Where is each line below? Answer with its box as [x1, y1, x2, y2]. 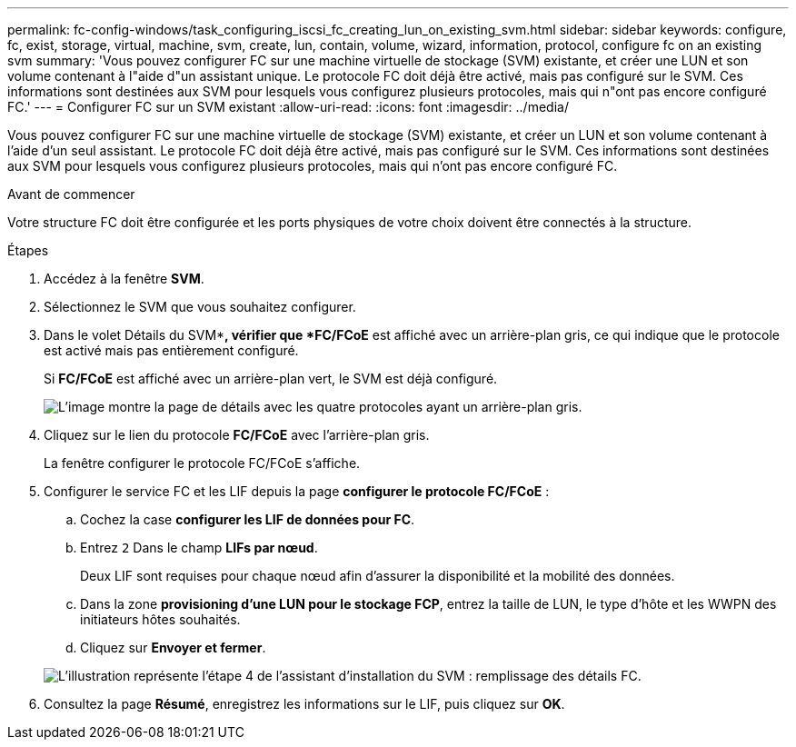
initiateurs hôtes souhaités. [80, 612, 241, 627]
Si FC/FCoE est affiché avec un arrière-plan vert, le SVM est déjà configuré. [44, 371, 498, 386]
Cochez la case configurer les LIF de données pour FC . [80, 512, 415, 527]
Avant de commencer [7, 186, 135, 202]
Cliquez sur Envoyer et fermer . [80, 640, 266, 655]
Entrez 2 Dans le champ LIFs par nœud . [80, 540, 318, 555]
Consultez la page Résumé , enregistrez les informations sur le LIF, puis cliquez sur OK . [44, 696, 565, 712]
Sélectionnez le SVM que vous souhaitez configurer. [44, 299, 356, 314]
